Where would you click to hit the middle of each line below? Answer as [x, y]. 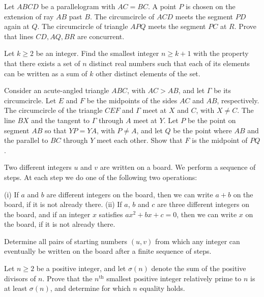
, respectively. [238, 100]
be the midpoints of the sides [132, 100]
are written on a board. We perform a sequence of [178, 167]
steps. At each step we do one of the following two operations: [101, 177]
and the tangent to [61, 120]
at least [16, 288]
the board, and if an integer [47, 214]
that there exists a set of [42, 63]
